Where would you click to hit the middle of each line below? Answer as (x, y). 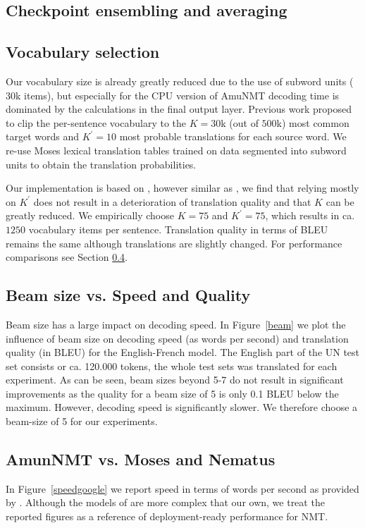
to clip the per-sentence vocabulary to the (96, 122)
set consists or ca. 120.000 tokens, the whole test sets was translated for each (172, 366)
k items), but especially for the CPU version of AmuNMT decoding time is (178, 95)
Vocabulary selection (83, 52)
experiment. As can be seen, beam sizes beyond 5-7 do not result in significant (175, 380)
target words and (42, 136)
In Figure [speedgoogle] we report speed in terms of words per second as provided (182, 488)
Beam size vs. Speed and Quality (128, 295)
